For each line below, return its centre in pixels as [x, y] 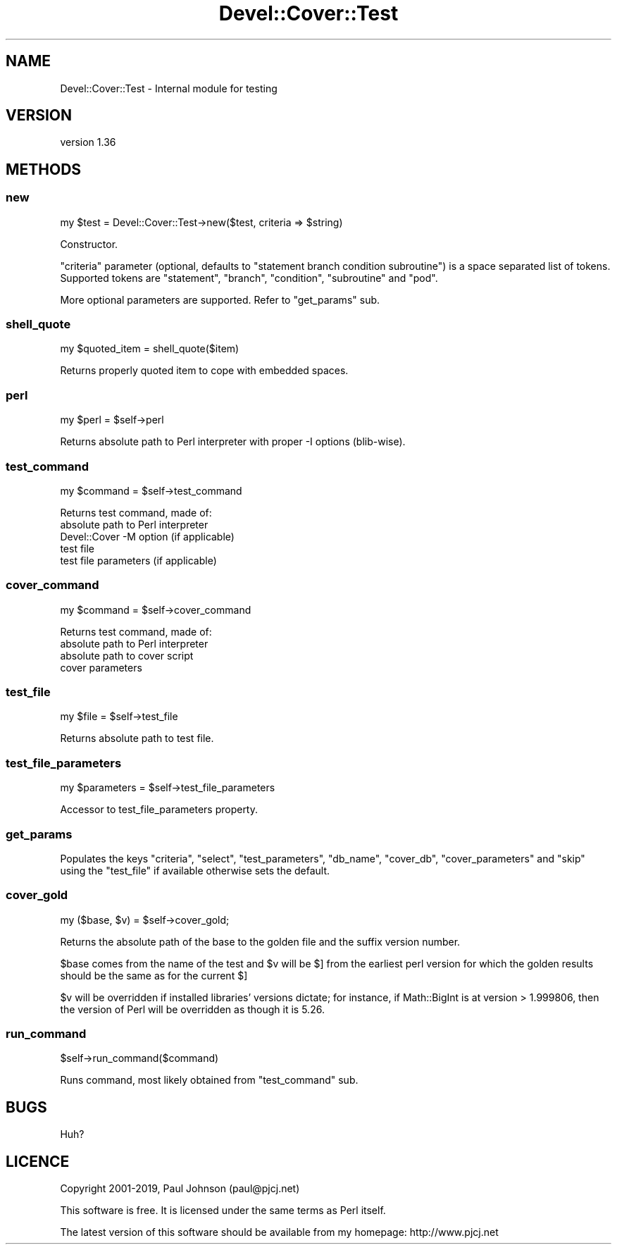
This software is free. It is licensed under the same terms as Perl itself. [223, 1211]
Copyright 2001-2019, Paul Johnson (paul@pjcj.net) [180, 1189]
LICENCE [38, 1161]
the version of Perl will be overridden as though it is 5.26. [192, 1009]
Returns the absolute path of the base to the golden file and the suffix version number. [260, 941]
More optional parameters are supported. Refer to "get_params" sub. [220, 299]
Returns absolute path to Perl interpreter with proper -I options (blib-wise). [233, 442]
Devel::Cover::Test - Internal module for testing [169, 88]
